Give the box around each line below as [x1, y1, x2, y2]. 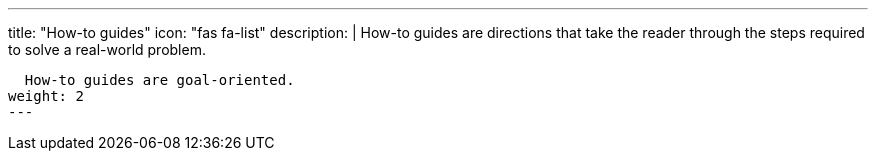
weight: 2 [8, 88, 84, 104]
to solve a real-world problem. [8, 41, 206, 58]
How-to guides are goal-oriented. [24, 72, 295, 88]
